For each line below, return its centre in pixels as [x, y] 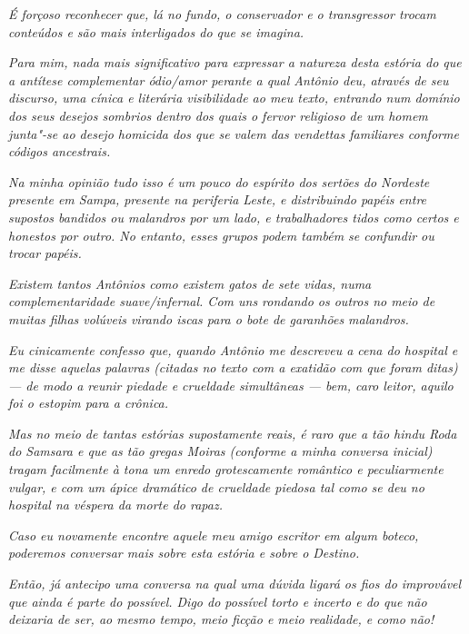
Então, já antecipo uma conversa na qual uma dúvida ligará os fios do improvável [235, 584]
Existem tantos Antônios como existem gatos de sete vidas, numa [190, 283]
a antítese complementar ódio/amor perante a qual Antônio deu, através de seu [229, 79]
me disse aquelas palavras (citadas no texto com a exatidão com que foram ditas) [233, 367]
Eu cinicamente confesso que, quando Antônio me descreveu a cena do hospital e [233, 349]
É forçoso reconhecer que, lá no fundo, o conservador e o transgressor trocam [222, 14]
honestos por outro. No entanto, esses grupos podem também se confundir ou [221, 235]
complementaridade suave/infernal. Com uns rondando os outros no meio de [222, 301]
